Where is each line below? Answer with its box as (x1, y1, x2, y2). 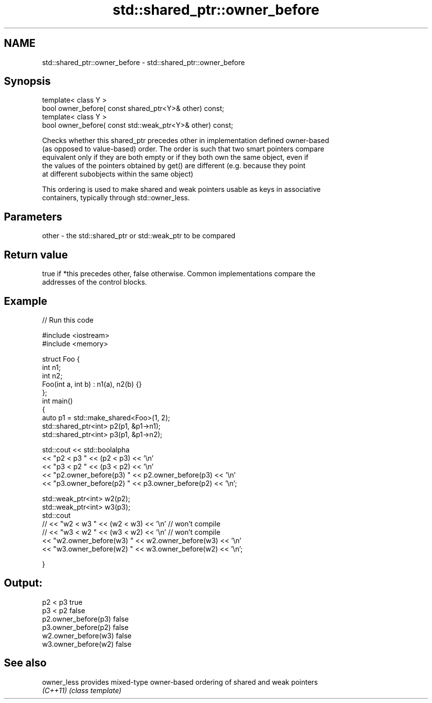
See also (4, 657, 47, 669)
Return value (4, 248, 68, 261)
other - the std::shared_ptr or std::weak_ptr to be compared (42, 231, 236, 240)
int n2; (42, 371, 63, 380)
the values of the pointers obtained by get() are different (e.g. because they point (42, 161, 306, 170)
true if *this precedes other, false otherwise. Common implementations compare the (42, 269, 316, 278)
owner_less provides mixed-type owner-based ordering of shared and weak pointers (42, 677, 318, 686)
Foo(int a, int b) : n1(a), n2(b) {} (42, 379, 142, 388)
